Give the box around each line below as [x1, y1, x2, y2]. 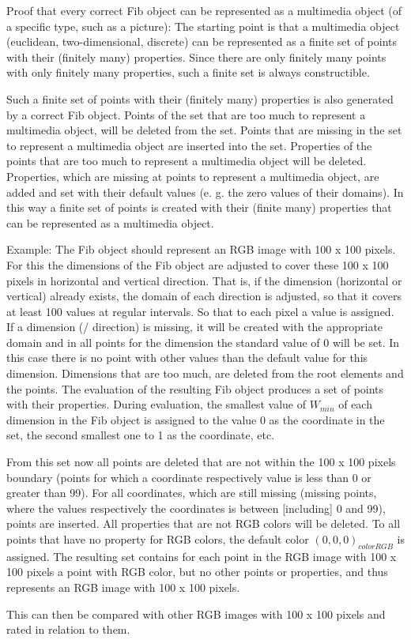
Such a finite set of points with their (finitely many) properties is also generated [6, 90, 394, 107]
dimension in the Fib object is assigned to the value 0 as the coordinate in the [6, 411, 385, 427]
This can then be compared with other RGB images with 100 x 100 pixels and [6, 605, 386, 622]
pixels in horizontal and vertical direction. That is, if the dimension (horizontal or [6, 272, 402, 288]
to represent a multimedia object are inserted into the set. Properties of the [6, 137, 372, 153]
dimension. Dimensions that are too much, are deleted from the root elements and [6, 365, 404, 382]
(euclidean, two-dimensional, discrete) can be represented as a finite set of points [6, 33, 398, 50]
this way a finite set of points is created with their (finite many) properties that [6, 199, 392, 216]
